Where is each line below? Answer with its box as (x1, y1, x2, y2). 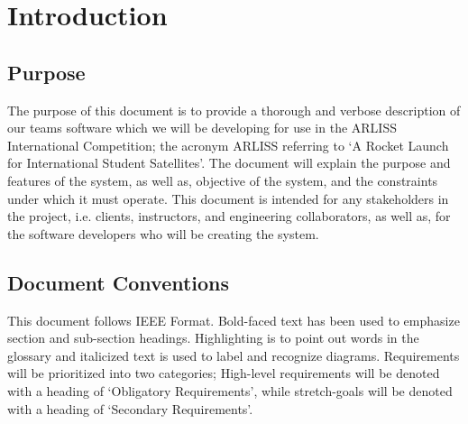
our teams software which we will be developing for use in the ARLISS (7, 118, 397, 137)
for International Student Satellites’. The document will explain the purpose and (7, 153, 451, 172)
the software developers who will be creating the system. (7, 224, 319, 243)
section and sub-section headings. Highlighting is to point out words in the (7, 328, 419, 347)
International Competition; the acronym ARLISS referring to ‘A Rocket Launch (7, 135, 449, 154)
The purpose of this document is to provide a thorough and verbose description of (7, 100, 461, 119)
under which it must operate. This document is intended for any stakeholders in (7, 189, 449, 207)
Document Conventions (7, 268, 230, 296)
